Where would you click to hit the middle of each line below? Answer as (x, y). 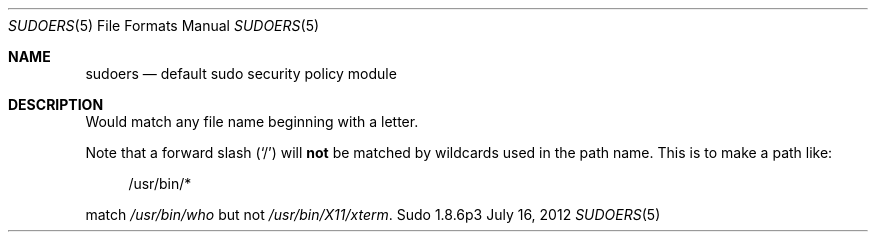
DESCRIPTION (56, 104)
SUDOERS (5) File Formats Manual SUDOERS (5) (164, 25)
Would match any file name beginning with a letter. (252, 121)
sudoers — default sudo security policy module (241, 73)
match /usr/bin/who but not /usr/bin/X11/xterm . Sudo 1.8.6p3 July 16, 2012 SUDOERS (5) (373, 214)
